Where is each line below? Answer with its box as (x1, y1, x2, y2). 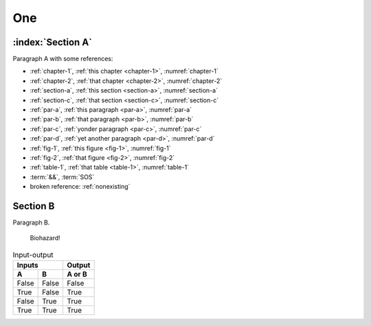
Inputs (16, 261, 38, 270)
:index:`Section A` (12, 36, 93, 48)
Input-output (12, 251, 54, 260)
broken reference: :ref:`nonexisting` (30, 183, 131, 191)
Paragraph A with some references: (12, 55, 113, 63)
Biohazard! (30, 234, 61, 242)
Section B (12, 200, 55, 212)
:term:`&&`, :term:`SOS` (30, 172, 95, 181)
